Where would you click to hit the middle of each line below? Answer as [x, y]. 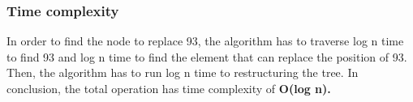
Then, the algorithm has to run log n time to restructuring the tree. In [183, 72]
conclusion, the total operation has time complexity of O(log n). [169, 88]
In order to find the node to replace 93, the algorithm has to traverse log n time [205, 41]
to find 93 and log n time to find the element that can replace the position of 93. [207, 56]
